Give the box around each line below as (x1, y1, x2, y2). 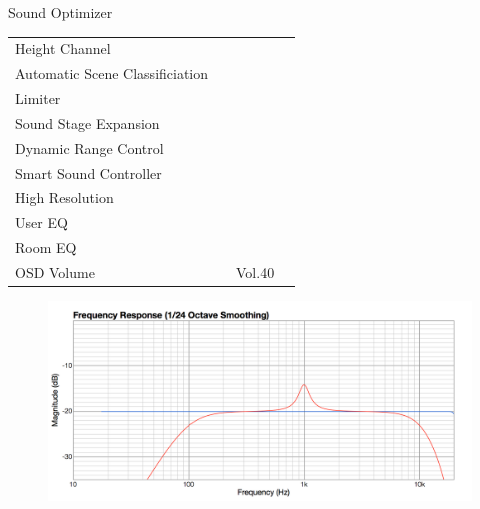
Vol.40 (236, 261, 275, 282)
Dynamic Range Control (15, 137, 164, 158)
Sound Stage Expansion (15, 112, 160, 133)
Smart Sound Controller (15, 162, 162, 183)
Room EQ (15, 237, 77, 258)
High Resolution (15, 187, 114, 208)
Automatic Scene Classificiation (15, 63, 209, 84)
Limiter (15, 88, 61, 109)
